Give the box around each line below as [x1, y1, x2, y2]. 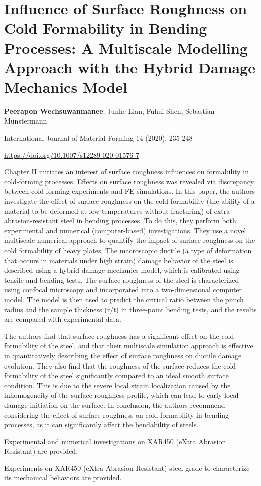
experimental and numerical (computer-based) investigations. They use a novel [4, 225, 246, 235]
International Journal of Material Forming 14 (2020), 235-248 [4, 133, 193, 143]
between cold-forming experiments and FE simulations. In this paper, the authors [4, 186, 255, 196]
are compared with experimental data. [4, 314, 121, 324]
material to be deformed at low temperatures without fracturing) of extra [4, 205, 230, 216]
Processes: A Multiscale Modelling [4, 37, 248, 58]
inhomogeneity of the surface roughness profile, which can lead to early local [4, 390, 239, 400]
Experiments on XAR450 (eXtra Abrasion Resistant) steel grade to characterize [4, 462, 250, 473]
